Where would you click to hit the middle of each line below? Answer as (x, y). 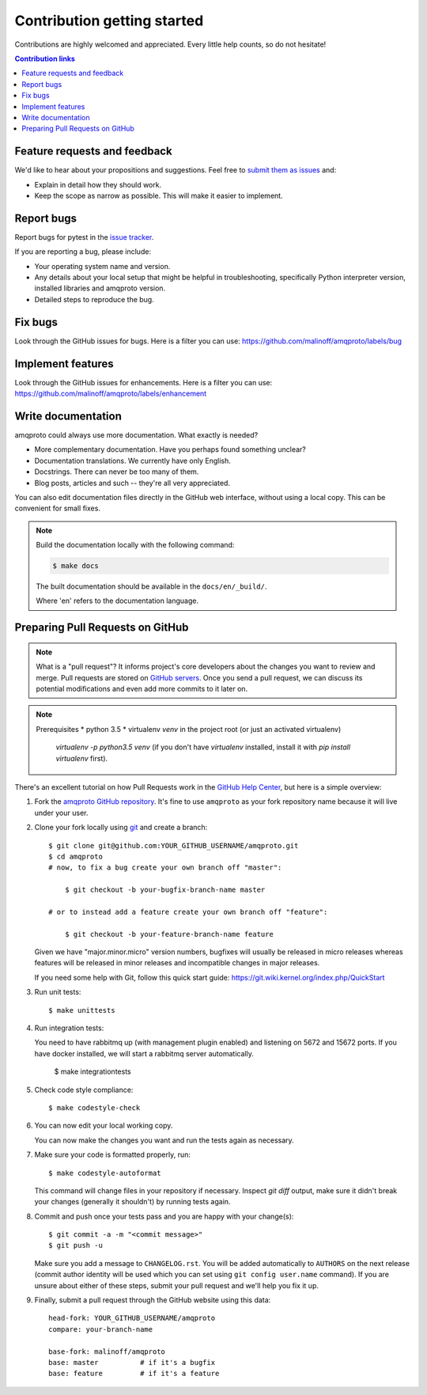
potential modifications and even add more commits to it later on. (142, 689)
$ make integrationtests (93, 1071)
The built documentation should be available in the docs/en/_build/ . (151, 586)
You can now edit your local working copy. (104, 1126)
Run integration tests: (69, 1028)
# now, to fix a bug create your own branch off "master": (165, 868)
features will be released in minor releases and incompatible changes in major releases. (177, 963)
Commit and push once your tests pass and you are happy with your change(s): (164, 1216)
